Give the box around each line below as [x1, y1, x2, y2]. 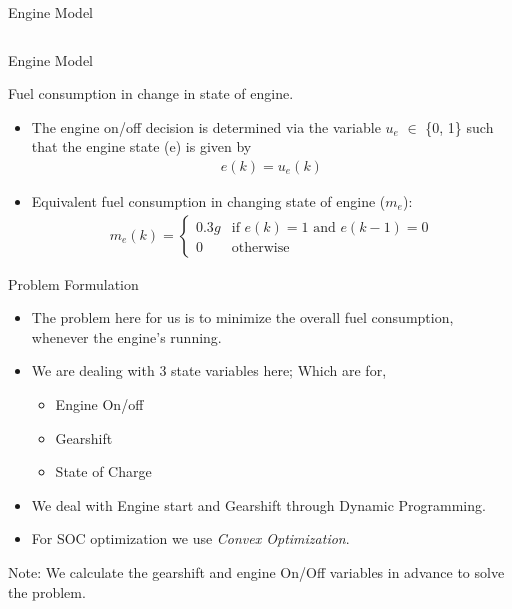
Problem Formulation [8, 273, 139, 294]
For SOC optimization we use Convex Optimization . [31, 528, 350, 549]
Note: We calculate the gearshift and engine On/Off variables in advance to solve [8, 561, 505, 582]
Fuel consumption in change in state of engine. [8, 83, 294, 104]
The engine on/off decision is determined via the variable [31, 116, 381, 137]
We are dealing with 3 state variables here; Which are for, [31, 360, 387, 381]
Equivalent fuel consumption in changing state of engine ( [31, 191, 386, 211]
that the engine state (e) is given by [31, 136, 252, 157]
